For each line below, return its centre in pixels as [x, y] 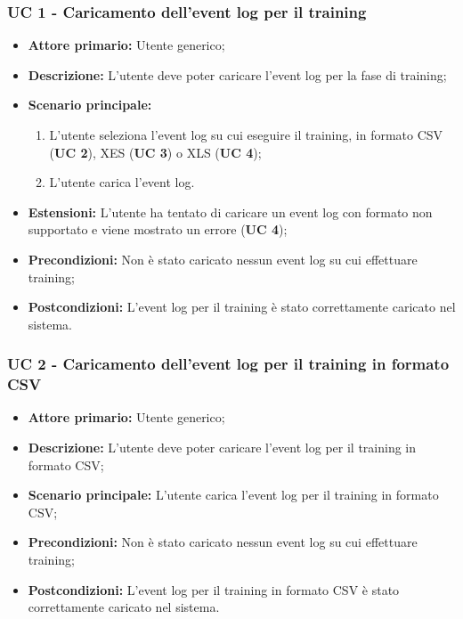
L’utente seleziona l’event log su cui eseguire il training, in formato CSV [246, 134]
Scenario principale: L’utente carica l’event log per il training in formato [233, 495]
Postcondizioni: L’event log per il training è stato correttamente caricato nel [242, 307]
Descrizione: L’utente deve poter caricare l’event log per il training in [222, 448]
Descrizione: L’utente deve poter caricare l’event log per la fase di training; [237, 74]
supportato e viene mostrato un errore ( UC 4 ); [158, 229]
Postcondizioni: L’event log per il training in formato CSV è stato [214, 589]
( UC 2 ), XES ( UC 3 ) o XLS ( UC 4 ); [155, 152]
